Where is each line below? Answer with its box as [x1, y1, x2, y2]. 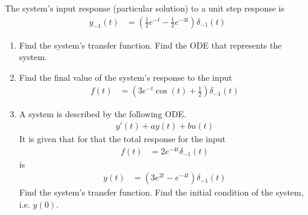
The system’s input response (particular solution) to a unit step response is [5, 2, 284, 14]
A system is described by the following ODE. [19, 107, 187, 120]
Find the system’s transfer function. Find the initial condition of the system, [19, 186, 304, 199]
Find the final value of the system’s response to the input [19, 70, 232, 83]
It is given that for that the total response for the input [19, 132, 226, 145]
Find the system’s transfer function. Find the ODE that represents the [19, 38, 282, 51]
